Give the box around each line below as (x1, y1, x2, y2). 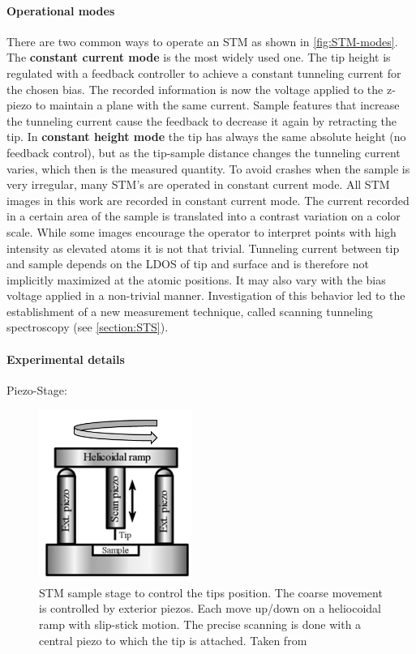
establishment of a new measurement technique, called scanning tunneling (6, 302, 373, 319)
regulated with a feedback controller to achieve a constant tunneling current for (6, 64, 401, 81)
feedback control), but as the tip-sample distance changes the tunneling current (6, 143, 401, 160)
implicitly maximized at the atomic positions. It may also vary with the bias (6, 271, 386, 288)
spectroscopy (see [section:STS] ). (6, 318, 169, 336)
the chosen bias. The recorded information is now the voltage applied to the (6, 80, 384, 97)
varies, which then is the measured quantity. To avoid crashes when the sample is (6, 160, 410, 177)
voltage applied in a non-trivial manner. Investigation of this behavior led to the (6, 287, 405, 304)
